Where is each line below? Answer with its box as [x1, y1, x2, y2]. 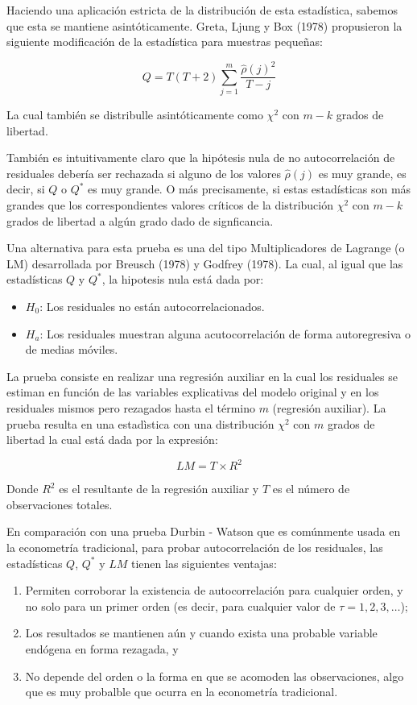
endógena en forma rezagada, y [25, 641, 179, 657]
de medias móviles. [25, 341, 118, 358]
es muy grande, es [318, 164, 407, 181]
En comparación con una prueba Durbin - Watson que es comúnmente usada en [6, 523, 401, 540]
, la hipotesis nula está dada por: [101, 271, 264, 288]
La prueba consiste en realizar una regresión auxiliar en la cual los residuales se [6, 367, 398, 384]
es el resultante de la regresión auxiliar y [59, 480, 259, 497]
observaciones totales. [6, 496, 113, 512]
